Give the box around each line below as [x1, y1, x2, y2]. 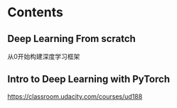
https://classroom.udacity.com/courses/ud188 [7, 92, 143, 100]
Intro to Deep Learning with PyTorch [7, 73, 171, 85]
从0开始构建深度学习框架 [7, 53, 80, 60]
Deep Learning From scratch [7, 33, 136, 45]
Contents [7, 4, 64, 21]
